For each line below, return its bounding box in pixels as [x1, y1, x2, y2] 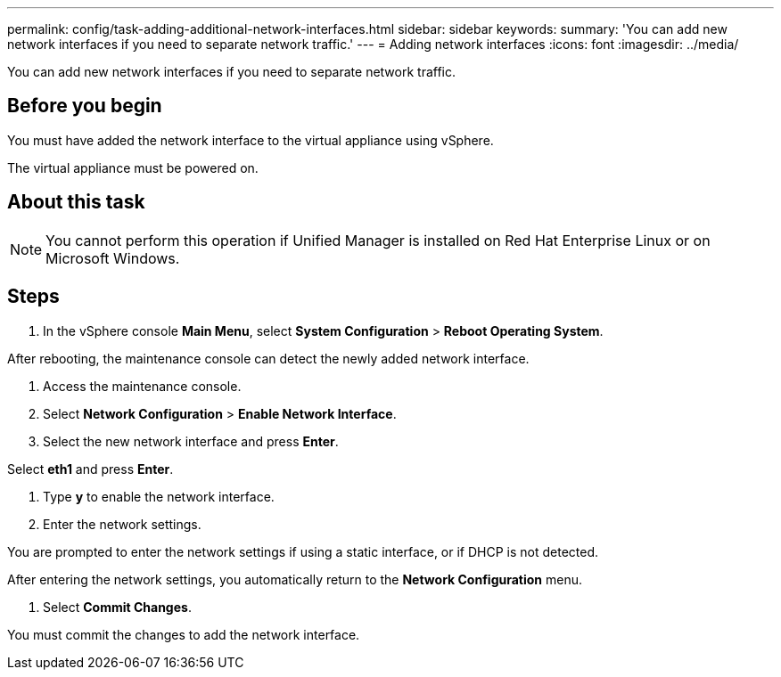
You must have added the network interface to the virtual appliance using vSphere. [7, 132, 494, 148]
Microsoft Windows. [45, 249, 180, 267]
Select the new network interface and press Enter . [43, 433, 339, 449]
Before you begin [7, 94, 162, 118]
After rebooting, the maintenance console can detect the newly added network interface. [7, 350, 530, 366]
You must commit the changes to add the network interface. [7, 626, 360, 642]
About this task [7, 191, 145, 214]
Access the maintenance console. [43, 378, 242, 394]
